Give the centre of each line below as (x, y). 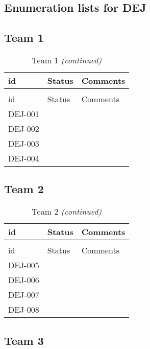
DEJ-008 (24, 310)
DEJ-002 (24, 128)
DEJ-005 (24, 265)
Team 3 (24, 340)
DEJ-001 (24, 113)
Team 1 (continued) (67, 60)
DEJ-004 (24, 158)
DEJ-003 (24, 143)
